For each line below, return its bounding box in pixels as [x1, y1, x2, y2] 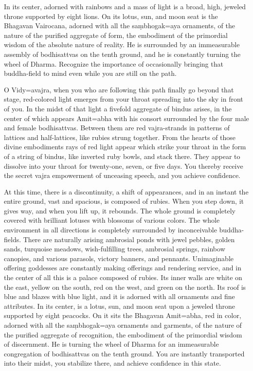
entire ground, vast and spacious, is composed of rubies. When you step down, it [4, 196, 244, 206]
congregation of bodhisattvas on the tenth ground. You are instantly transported [4, 348, 245, 358]
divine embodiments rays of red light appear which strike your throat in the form [4, 141, 246, 152]
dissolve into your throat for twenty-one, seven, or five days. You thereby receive [4, 160, 243, 171]
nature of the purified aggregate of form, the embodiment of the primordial [4, 30, 228, 40]
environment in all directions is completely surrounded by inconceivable [4, 225, 217, 235]
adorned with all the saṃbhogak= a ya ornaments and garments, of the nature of [4, 320, 242, 330]
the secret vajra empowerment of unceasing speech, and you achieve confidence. [4, 170, 241, 180]
